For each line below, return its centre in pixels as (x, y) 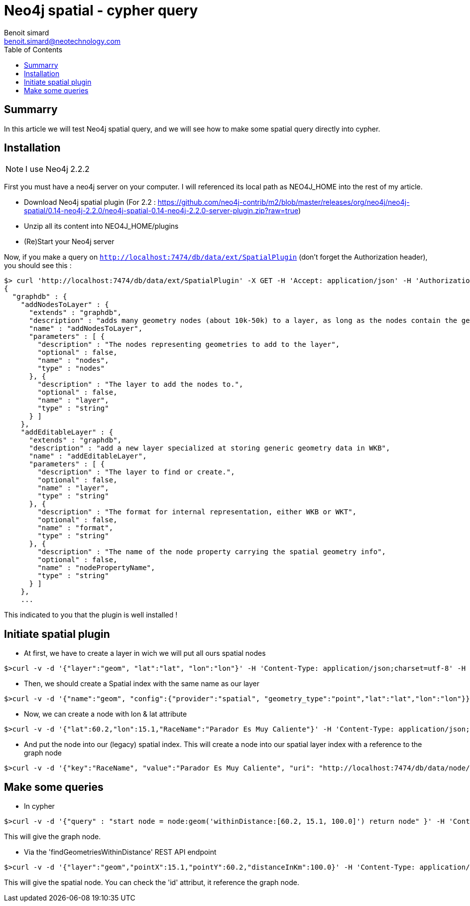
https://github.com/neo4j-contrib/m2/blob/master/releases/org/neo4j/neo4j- (284, 202)
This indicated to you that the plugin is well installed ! (91, 615)
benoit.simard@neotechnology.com (62, 41)
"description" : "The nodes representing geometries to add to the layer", (189, 345)
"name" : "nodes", (73, 361)
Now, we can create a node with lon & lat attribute (106, 714)
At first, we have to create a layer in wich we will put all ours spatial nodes (145, 653)
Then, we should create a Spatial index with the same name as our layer (142, 684)
